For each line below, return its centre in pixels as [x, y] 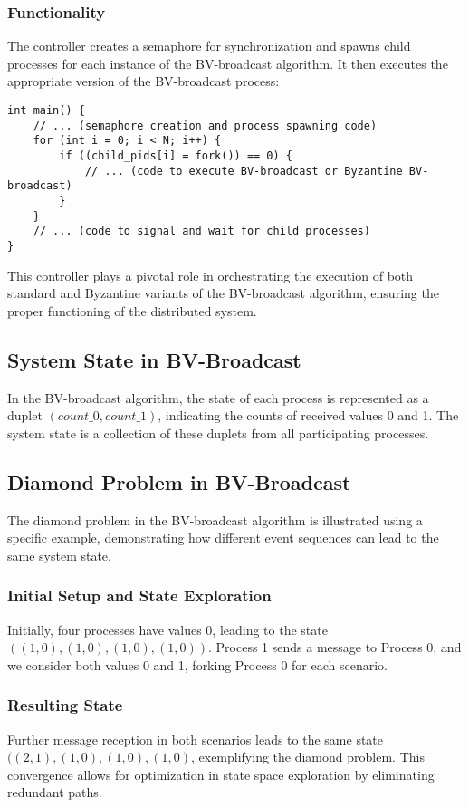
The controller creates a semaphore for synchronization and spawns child [209, 46]
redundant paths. [55, 792]
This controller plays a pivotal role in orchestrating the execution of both [211, 275]
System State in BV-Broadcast [154, 359]
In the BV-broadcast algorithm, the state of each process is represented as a [218, 397]
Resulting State [65, 705]
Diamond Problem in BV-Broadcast [179, 481]
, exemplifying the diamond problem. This [307, 757]
